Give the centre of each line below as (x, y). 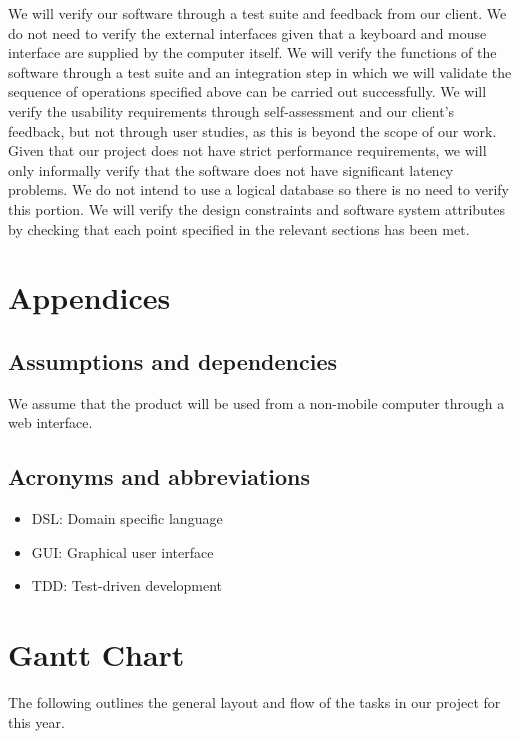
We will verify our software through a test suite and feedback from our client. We (257, 13)
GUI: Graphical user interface (122, 551)
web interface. (50, 422)
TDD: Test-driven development (127, 585)
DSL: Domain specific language (127, 518)
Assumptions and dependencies (173, 360)
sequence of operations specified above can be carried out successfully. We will (247, 91)
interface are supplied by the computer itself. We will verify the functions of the (252, 52)
